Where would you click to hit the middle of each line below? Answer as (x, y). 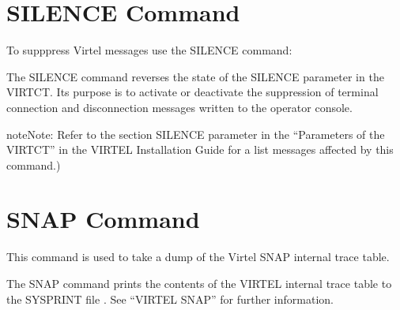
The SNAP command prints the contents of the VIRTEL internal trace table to (199, 283)
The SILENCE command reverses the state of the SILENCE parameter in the (195, 76)
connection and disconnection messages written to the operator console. (179, 107)
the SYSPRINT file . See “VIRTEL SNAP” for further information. (170, 299)
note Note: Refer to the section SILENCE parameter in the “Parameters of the (196, 134)
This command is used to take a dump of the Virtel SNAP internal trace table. (198, 257)
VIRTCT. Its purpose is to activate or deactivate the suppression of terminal (192, 92)
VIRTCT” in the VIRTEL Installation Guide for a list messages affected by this (200, 149)
